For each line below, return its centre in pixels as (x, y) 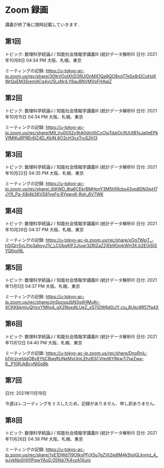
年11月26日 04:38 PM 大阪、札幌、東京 (44, 439)
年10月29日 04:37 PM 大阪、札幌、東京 (44, 230)
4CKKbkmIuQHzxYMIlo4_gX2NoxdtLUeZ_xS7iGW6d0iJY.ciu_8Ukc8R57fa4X (82, 307)
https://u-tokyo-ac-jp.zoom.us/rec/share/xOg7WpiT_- (100, 240)
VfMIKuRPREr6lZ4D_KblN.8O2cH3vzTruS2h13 (51, 138)
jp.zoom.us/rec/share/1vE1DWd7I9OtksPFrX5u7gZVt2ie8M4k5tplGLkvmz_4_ (82, 455)
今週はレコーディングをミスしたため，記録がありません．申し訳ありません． (82, 403)
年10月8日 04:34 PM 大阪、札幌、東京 (43, 60)
